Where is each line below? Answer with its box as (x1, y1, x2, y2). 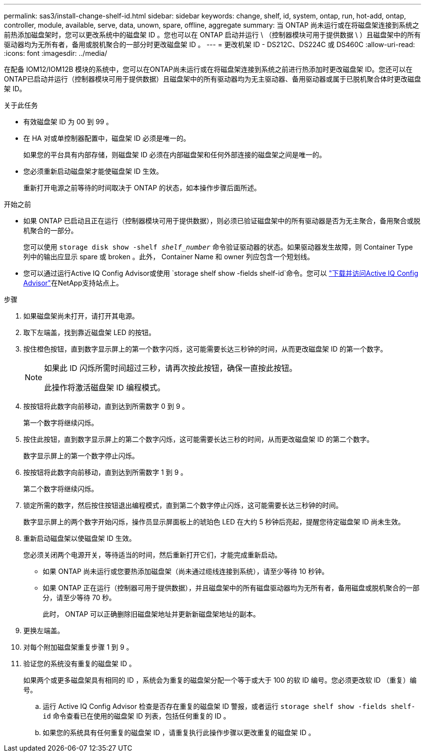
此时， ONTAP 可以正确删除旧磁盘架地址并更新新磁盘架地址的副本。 (43, 610, 260, 618)
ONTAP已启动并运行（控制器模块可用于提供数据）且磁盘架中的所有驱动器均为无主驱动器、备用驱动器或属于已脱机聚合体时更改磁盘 (4, 75, 421, 83)
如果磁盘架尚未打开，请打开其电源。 (23, 312, 139, 320)
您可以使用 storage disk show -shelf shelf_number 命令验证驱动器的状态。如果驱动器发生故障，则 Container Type (23, 243, 413, 251)
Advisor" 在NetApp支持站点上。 (23, 279, 123, 287)
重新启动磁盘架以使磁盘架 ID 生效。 (23, 534, 136, 542)
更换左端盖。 (23, 626, 64, 635)
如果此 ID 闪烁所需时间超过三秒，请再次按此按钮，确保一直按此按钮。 (44, 363, 297, 373)
